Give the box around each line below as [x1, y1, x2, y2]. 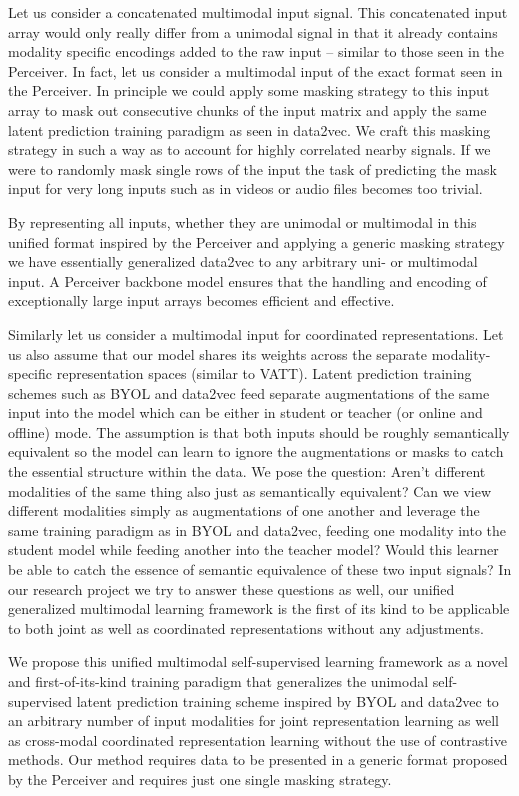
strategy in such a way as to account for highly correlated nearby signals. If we [8, 139, 491, 160]
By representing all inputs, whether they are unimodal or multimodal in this [8, 211, 477, 232]
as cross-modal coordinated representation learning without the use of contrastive [8, 729, 507, 750]
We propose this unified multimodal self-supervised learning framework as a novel [8, 651, 509, 672]
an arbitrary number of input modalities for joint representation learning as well [8, 710, 499, 731]
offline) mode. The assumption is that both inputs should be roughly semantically [8, 421, 510, 442]
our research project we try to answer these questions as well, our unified [8, 578, 455, 599]
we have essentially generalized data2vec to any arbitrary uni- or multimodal [8, 251, 478, 272]
